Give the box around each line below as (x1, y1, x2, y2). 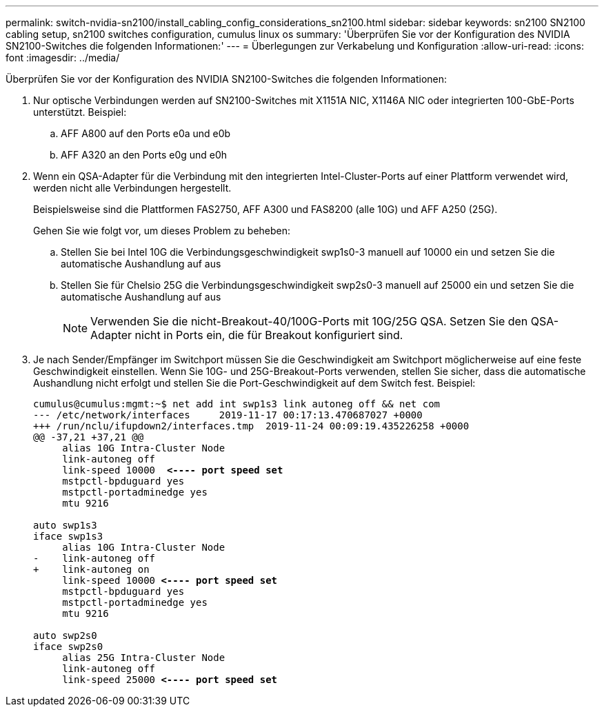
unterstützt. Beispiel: (33, 106, 127, 118)
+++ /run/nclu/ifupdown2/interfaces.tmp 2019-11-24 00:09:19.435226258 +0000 (33, 420, 470, 431)
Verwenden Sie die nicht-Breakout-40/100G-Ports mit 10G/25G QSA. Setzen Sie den (90, 314, 528, 328)
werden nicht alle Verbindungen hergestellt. (33, 182, 232, 194)
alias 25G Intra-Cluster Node (62, 652, 225, 663)
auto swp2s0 (33, 630, 97, 641)
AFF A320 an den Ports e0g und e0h (61, 149, 228, 161)
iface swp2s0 (33, 641, 103, 652)
